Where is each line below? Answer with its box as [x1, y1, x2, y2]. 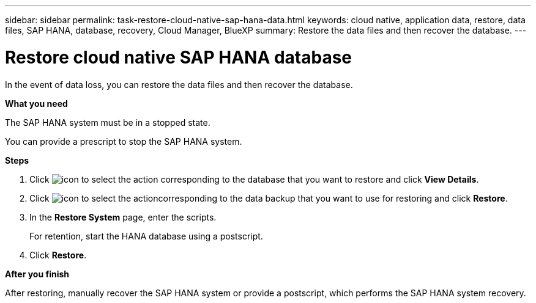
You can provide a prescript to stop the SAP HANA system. [5, 136, 242, 147]
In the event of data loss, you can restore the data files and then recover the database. [5, 79, 353, 90]
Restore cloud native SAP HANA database [5, 46, 352, 68]
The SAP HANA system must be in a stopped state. [5, 117, 210, 128]
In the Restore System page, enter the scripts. [29, 211, 217, 222]
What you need [5, 98, 68, 109]
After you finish [5, 268, 70, 279]
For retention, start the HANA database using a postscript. [29, 230, 263, 241]
